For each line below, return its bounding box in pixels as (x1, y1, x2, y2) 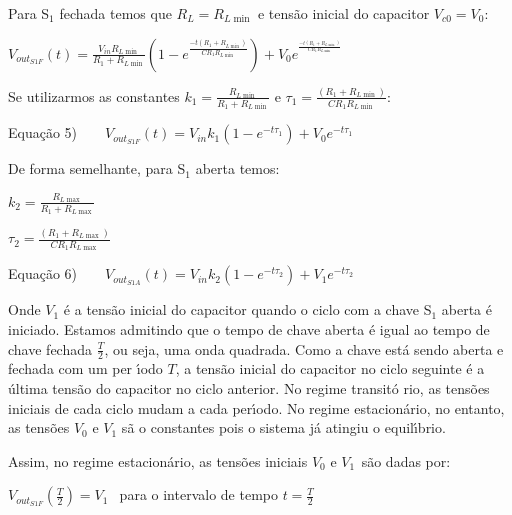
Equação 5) (8, 122, 78, 143)
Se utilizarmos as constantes (8, 85, 180, 106)
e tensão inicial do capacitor (257, 3, 430, 23)
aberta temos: (195, 158, 280, 179)
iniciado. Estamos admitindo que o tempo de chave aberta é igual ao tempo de (8, 319, 490, 340)
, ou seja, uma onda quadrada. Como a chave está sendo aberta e (104, 338, 504, 359)
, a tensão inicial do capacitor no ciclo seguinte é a (175, 358, 485, 379)
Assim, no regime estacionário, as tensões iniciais (8, 450, 308, 471)
